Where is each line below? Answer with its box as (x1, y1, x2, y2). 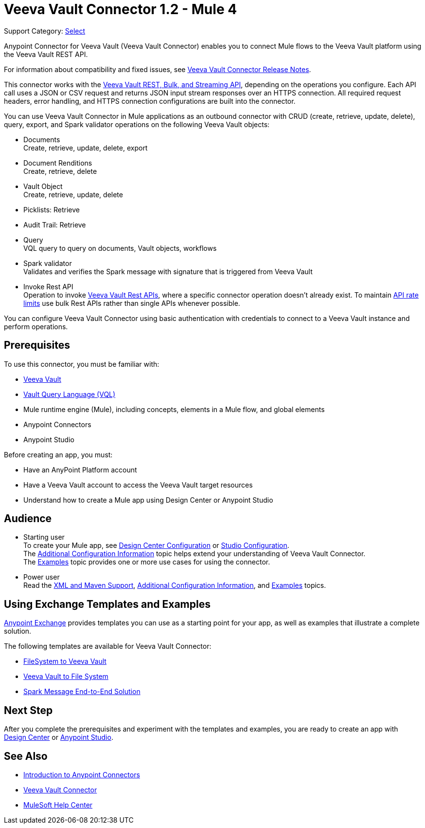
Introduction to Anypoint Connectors (23, 770, 140, 779)
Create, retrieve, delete (23, 167, 97, 175)
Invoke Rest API (23, 282, 73, 291)
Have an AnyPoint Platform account (23, 465, 137, 474)
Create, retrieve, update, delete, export (23, 143, 148, 152)
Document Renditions (23, 158, 92, 167)
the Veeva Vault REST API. (4, 50, 88, 58)
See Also (4, 750, 48, 762)
